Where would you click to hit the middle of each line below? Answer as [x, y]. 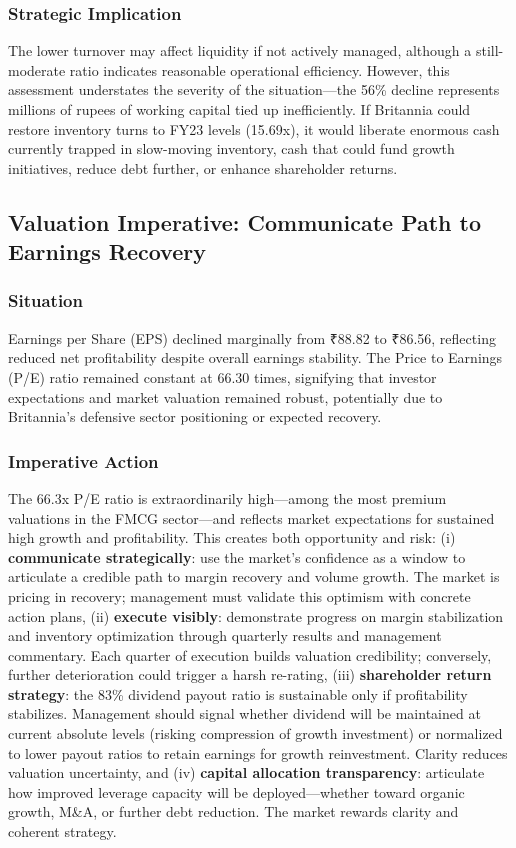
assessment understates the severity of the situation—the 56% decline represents [254, 89]
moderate [37, 69]
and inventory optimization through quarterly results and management [225, 635]
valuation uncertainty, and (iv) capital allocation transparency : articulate [246, 772]
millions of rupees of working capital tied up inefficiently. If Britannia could [239, 109]
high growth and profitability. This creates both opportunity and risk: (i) [232, 537]
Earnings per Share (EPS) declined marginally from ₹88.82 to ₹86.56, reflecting [252, 337]
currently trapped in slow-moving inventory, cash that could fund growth [231, 148]
